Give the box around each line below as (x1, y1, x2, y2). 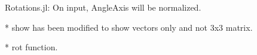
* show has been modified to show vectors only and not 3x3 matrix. (5, 21, 253, 33)
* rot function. (5, 41, 58, 53)
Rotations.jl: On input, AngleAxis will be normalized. (5, 1, 201, 13)
